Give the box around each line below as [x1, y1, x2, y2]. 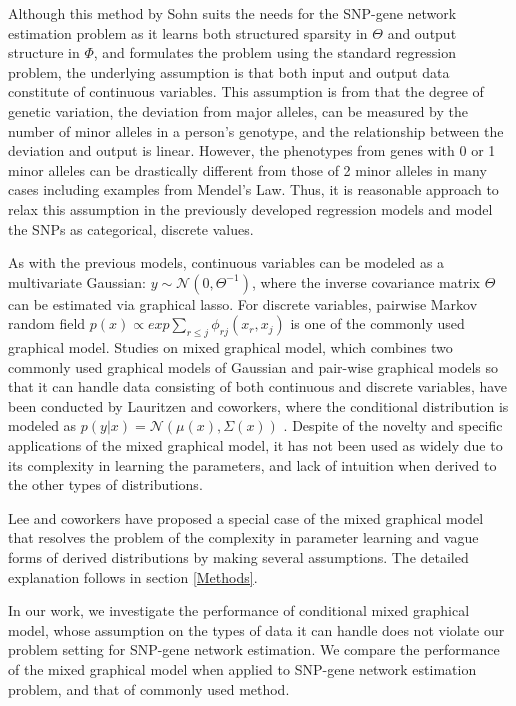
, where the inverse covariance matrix [251, 271, 480, 292]
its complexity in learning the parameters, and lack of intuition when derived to [8, 454, 497, 475]
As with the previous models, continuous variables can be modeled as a [8, 252, 445, 273]
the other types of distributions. [8, 474, 203, 495]
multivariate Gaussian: [8, 271, 146, 292]
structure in [8, 42, 80, 63]
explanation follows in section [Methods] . [8, 566, 258, 587]
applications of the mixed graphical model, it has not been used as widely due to [8, 435, 503, 456]
